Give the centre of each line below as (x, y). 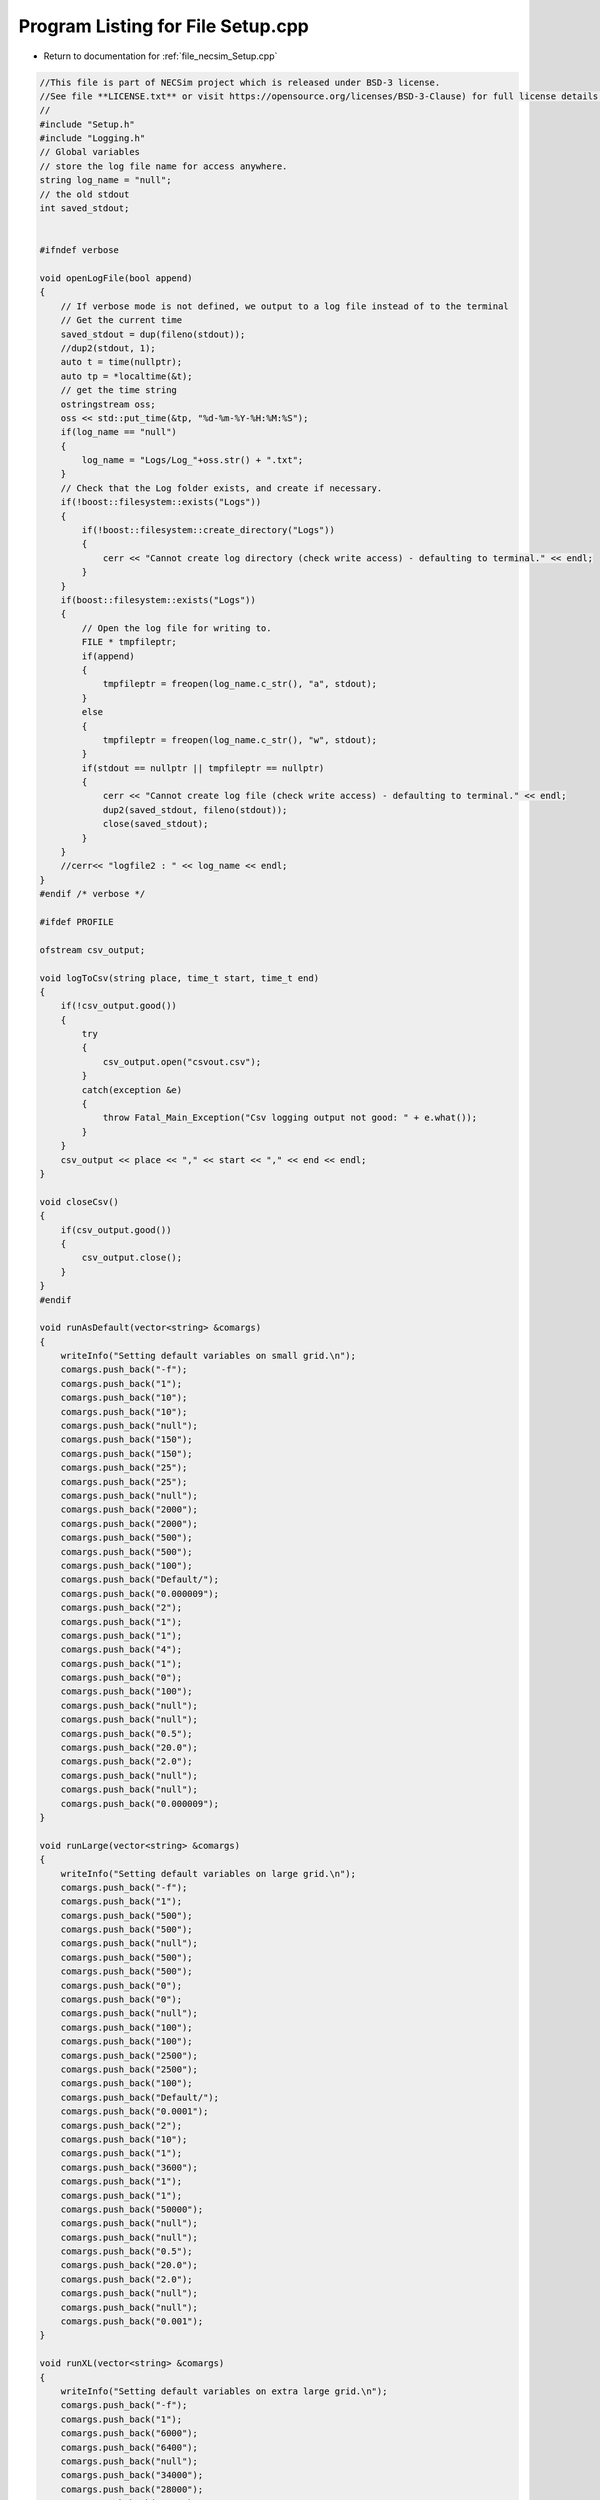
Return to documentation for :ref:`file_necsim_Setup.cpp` (160, 56)
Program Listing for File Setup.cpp (164, 26)
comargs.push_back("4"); (121, 1649)
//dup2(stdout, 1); (108, 348)
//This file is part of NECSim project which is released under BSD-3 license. (240, 82)
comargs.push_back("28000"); (132, 2489)
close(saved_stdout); (155, 824)
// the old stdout (84, 194)
